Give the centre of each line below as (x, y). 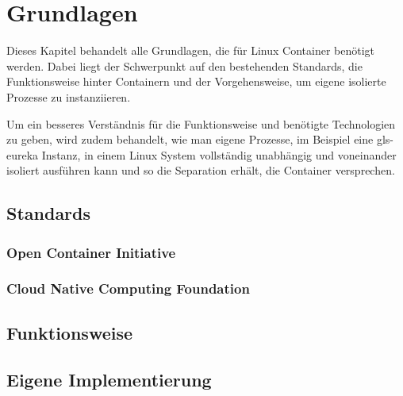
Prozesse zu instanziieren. (69, 96)
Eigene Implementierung (109, 379)
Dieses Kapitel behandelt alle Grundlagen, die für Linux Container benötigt (190, 50)
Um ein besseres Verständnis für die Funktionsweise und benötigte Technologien (201, 123)
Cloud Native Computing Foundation (128, 288)
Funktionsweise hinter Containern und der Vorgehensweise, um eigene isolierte (196, 81)
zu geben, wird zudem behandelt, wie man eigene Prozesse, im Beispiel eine (190, 139)
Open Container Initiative (91, 252)
